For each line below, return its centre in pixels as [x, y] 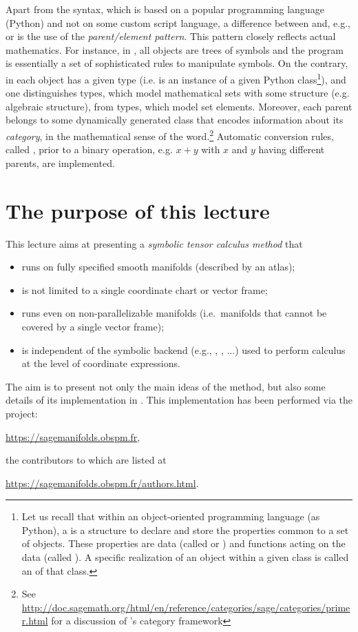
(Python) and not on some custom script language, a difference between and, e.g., [178, 22]
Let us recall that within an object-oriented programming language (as [171, 516]
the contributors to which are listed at [86, 460]
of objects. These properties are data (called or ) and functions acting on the [183, 543]
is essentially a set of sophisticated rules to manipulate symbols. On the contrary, [177, 63]
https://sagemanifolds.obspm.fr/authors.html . [102, 483]
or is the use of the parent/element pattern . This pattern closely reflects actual [171, 36]
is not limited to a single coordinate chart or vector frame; [145, 289]
